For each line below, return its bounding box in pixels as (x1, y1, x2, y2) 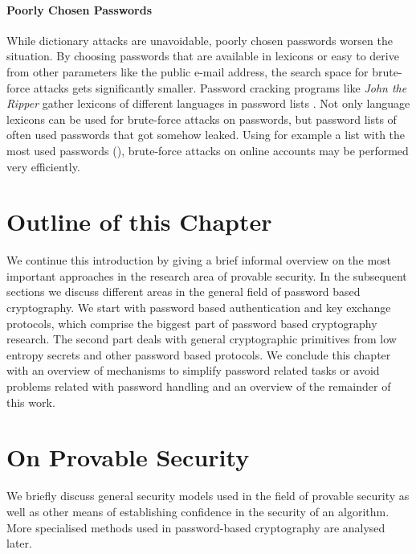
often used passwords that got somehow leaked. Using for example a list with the (6, 126, 406, 143)
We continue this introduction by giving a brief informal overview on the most (6, 252, 392, 269)
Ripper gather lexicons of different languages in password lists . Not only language (6, 95, 410, 112)
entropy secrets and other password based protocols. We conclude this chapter (6, 346, 391, 363)
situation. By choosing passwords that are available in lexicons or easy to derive (6, 47, 399, 64)
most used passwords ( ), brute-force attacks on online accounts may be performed (6, 142, 409, 158)
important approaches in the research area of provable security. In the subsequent (6, 267, 407, 284)
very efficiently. (6, 158, 80, 174)
